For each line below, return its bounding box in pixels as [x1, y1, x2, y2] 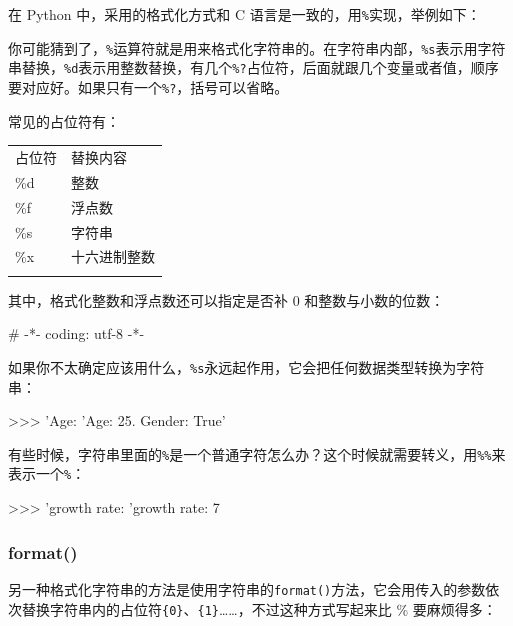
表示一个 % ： [8, 463, 86, 484]
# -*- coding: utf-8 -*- [8, 323, 145, 344]
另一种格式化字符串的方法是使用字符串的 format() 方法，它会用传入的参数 [8, 578, 486, 599]
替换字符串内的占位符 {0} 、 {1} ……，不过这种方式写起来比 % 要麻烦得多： [21, 598, 497, 619]
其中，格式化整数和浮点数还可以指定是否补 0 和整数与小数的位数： [8, 289, 445, 310]
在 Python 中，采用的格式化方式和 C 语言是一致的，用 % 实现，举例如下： [8, 4, 481, 24]
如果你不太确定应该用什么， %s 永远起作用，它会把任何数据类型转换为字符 [8, 356, 485, 377]
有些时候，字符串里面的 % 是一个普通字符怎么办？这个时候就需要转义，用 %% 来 [8, 443, 506, 464]
